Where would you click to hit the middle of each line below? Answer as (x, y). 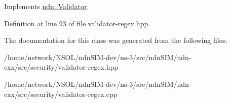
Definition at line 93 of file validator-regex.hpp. (77, 23)
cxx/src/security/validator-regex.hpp (61, 67)
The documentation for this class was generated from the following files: (116, 40)
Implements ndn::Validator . (47, 6)
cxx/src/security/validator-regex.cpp (61, 94)
